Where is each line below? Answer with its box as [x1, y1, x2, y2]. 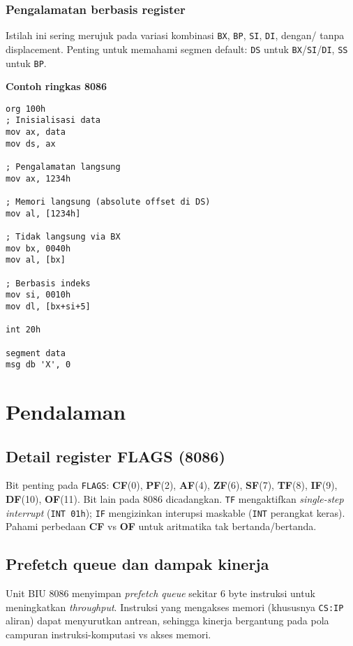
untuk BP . [6, 55, 47, 70]
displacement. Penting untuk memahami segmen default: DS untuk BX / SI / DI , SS [6, 41, 348, 56]
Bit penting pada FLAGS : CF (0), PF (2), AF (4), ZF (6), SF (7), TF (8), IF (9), [6, 478, 338, 492]
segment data [6, 348, 66, 358]
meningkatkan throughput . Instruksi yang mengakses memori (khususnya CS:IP [6, 599, 344, 614]
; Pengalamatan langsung [6, 162, 121, 172]
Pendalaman [6, 397, 126, 426]
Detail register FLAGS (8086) [6, 445, 225, 467]
